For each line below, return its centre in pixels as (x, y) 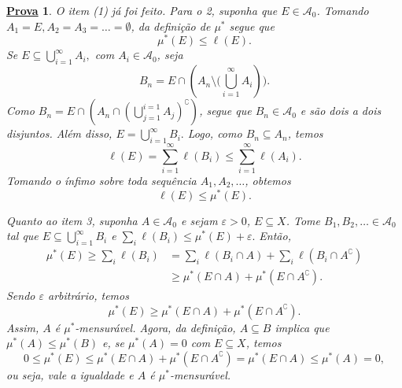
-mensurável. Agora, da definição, (155, 327)
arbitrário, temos (89, 296)
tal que (22, 236)
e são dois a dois (341, 111)
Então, (275, 236)
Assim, (23, 327)
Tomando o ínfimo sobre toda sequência (101, 180)
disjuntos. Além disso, (59, 133)
